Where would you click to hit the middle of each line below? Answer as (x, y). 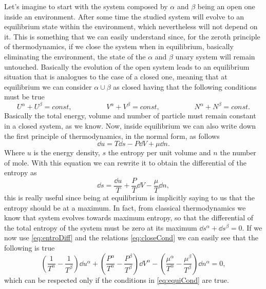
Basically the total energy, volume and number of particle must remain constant (130, 116)
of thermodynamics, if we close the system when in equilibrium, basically (119, 46)
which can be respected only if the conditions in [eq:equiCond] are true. (117, 280)
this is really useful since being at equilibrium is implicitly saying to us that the (129, 198)
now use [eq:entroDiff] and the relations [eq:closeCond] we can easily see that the (131, 238)
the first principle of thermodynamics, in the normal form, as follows (112, 136)
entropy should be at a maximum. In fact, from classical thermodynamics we (125, 207)
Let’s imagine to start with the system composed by (86, 6)
